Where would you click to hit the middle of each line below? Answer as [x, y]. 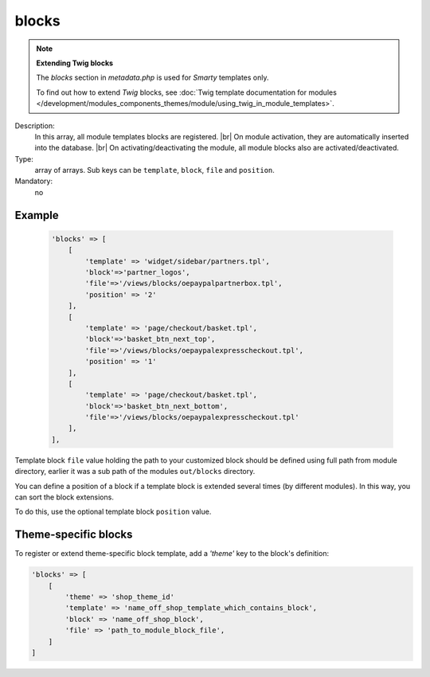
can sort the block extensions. [64, 497]
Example [37, 215]
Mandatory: [34, 181]
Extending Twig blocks [75, 63]
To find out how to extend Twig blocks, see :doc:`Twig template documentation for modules [187, 92]
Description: [35, 125]
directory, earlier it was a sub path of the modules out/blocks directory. [135, 472]
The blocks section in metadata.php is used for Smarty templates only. [153, 78]
